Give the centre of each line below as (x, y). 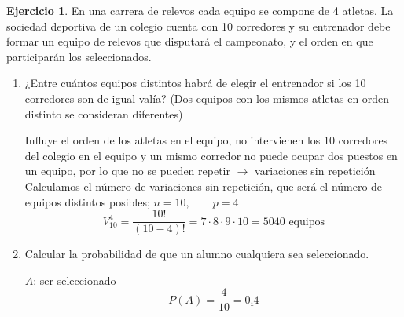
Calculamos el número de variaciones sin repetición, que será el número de (204, 186)
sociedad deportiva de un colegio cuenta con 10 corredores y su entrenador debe (198, 26)
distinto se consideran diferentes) (104, 113)
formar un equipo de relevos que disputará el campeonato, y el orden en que (190, 41)
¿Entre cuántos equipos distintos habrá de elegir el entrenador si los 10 (195, 83)
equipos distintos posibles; (87, 201)
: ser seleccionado (75, 280)
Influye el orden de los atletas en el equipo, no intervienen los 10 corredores (206, 140)
